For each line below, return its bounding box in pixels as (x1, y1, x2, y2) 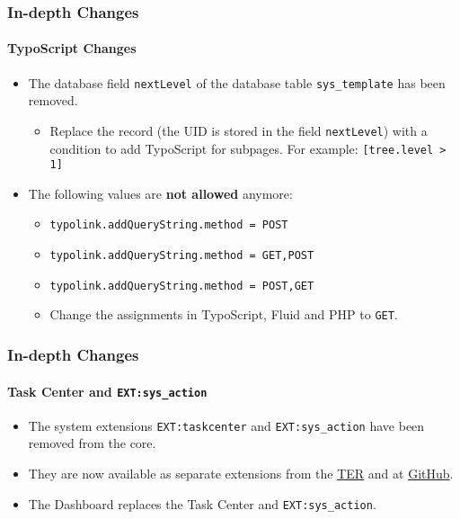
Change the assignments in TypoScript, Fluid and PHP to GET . (49, 305, 398, 324)
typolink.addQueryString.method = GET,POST (49, 249, 314, 263)
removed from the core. (28, 434, 156, 452)
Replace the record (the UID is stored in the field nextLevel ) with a (49, 121, 428, 139)
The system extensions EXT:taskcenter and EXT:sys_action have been (28, 416, 425, 434)
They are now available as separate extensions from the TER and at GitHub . (28, 464, 454, 483)
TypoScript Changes (7, 39, 137, 58)
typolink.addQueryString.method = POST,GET (49, 279, 314, 292)
